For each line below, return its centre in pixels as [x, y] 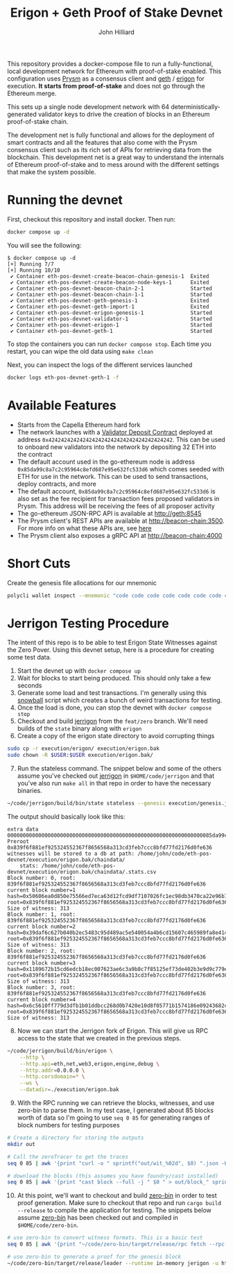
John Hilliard [116, 32]
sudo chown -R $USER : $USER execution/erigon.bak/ [80, 756]
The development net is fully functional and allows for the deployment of [111, 135]
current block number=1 [42, 890]
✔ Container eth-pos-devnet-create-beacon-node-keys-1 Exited [110, 282]
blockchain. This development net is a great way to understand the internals [115, 157]
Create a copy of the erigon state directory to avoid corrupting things [116, 736]
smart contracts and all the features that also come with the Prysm [102, 142]
